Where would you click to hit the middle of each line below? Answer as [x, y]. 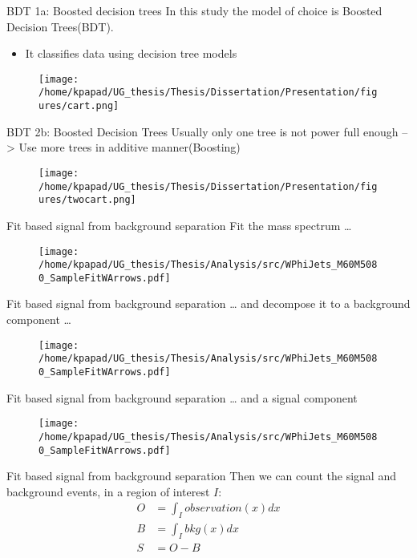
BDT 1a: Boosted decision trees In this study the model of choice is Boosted [194, 10]
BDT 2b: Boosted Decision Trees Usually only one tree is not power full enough [202, 131]
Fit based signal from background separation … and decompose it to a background [208, 303]
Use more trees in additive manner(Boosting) [130, 147]
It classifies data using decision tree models [131, 53]
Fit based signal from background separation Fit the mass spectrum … [179, 225]
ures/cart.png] [79, 106]
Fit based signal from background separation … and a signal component [182, 397]
